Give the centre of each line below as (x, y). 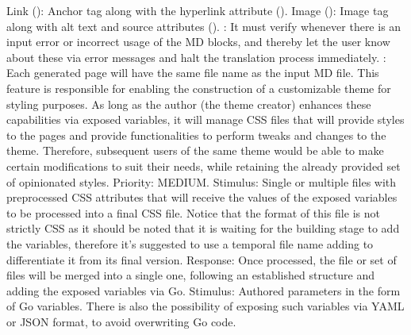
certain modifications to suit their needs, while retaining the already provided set (204, 166)
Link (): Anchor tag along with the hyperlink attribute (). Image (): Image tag (198, 10)
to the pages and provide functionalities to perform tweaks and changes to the (196, 135)
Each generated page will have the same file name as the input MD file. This (193, 73)
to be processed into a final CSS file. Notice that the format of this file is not (193, 212)
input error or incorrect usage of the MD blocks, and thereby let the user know (198, 42)
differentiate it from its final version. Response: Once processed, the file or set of (202, 259)
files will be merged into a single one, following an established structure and (191, 275)
